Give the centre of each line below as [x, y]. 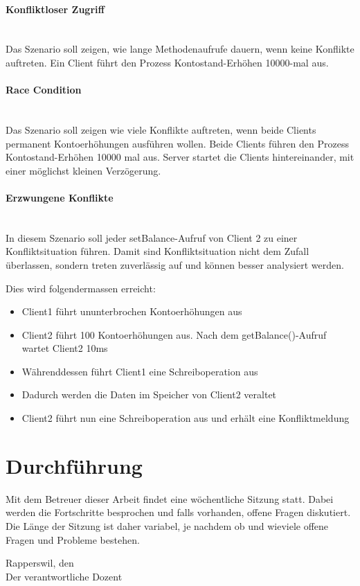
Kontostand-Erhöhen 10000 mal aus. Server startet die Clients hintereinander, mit [180, 157]
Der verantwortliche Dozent [64, 576]
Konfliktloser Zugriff [55, 9]
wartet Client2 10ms [65, 348]
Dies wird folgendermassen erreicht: [81, 288]
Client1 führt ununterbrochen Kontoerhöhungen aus [132, 311]
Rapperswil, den [40, 563]
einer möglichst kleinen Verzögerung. [83, 170]
